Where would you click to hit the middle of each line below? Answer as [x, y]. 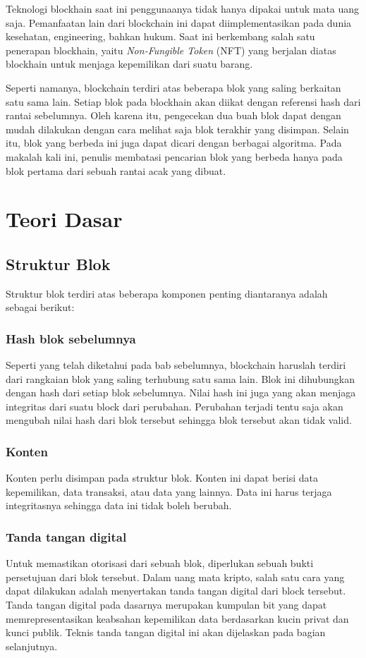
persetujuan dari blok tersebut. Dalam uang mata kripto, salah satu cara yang [175, 577]
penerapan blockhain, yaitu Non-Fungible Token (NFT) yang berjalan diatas [171, 50]
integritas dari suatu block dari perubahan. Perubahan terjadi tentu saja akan [175, 406]
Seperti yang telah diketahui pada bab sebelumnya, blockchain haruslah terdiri [176, 365]
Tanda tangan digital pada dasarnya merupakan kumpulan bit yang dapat [166, 605]
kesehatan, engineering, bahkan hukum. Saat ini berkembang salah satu [160, 36]
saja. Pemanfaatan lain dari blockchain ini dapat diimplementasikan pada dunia [179, 22]
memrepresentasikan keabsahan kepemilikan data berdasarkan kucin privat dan [177, 618]
